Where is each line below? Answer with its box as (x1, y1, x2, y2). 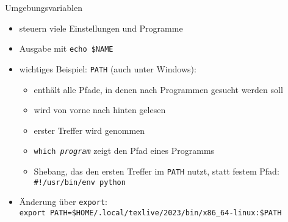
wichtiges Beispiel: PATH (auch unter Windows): (19, 62, 196, 75)
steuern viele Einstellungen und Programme (19, 21, 183, 34)
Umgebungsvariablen (5, 1, 82, 13)
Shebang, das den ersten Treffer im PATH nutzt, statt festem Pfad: (34, 164, 279, 177)
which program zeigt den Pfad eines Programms (34, 144, 215, 157)
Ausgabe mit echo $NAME (19, 42, 113, 55)
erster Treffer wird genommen (34, 123, 145, 136)
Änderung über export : (19, 195, 107, 208)
